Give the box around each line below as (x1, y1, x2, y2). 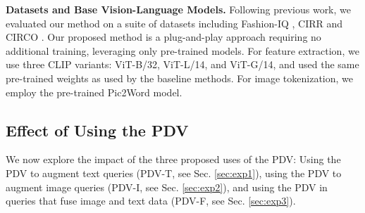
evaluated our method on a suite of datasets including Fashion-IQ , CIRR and (6, 15, 343, 30)
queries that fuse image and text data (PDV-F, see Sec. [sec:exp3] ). (6, 193, 296, 208)
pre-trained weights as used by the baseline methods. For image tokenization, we (6, 70, 353, 85)
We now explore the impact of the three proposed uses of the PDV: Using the (6, 152, 341, 167)
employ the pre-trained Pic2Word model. (6, 84, 182, 99)
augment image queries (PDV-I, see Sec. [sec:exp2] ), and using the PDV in (6, 179, 328, 194)
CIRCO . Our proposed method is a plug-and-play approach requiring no (6, 30, 321, 44)
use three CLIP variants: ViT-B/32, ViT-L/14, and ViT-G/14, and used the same (6, 57, 359, 72)
